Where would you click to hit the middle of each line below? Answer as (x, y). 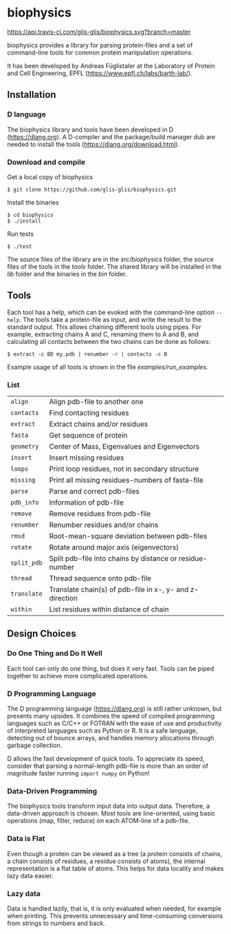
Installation (32, 95)
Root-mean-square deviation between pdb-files (128, 536)
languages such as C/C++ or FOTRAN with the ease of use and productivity (114, 723)
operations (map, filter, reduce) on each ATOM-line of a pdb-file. (99, 821)
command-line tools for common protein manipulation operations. (100, 52)
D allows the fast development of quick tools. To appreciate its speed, (106, 759)
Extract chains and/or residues (99, 424)
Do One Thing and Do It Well (55, 653)
